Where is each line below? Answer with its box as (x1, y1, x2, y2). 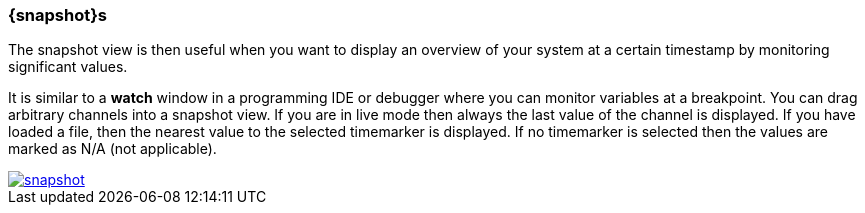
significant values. (8, 58, 128, 76)
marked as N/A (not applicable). (8, 140, 217, 158)
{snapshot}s (8, 5, 108, 25)
